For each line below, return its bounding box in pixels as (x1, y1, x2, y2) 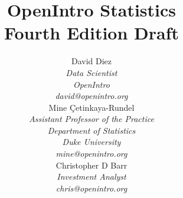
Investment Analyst (57, 170, 126, 183)
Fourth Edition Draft (4, 21, 179, 45)
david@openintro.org (55, 90, 128, 102)
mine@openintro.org (55, 147, 128, 160)
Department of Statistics (47, 124, 136, 136)
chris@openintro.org (55, 181, 128, 194)
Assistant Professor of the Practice (29, 113, 154, 125)
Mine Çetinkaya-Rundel (48, 101, 135, 113)
